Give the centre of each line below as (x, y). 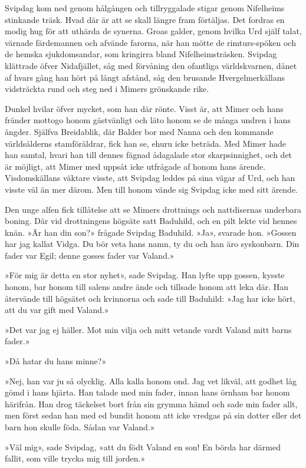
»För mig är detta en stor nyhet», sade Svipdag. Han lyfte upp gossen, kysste (145, 275)
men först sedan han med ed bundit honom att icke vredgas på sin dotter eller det (153, 415)
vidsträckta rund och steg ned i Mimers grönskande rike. (107, 89)
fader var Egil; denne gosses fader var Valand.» (90, 255)
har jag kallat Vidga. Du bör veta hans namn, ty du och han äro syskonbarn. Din (152, 244)
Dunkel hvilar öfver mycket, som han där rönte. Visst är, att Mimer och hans (144, 108)
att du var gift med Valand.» (57, 310)
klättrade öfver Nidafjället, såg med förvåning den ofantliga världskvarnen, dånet (151, 65)
